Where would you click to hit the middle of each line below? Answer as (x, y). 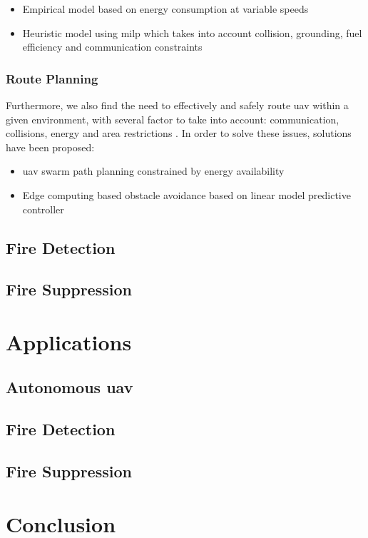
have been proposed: (50, 147)
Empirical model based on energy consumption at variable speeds (165, 9)
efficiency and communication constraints (112, 47)
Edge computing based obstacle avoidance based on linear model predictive (186, 194)
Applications (69, 341)
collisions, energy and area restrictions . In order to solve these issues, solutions (179, 133)
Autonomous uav (70, 387)
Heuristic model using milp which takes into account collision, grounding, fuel (192, 32)
